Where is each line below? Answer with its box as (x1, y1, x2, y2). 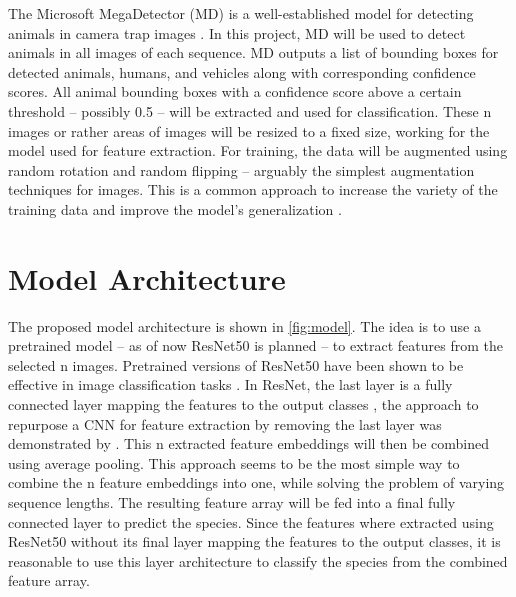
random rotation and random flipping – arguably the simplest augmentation (8, 159, 475, 180)
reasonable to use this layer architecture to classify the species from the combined (8, 550, 508, 571)
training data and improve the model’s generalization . (8, 198, 342, 219)
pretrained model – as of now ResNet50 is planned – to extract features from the (8, 335, 503, 356)
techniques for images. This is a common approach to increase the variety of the (8, 179, 498, 200)
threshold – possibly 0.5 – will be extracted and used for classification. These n (8, 100, 492, 121)
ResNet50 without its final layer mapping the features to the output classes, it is (8, 531, 501, 552)
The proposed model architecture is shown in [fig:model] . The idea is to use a (8, 315, 481, 336)
